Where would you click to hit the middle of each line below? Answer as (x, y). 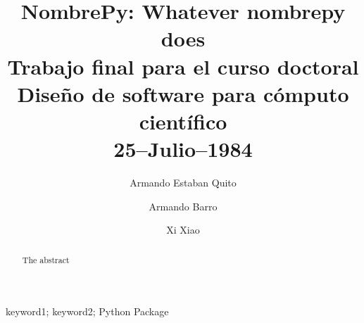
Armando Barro (183, 206)
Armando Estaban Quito (183, 183)
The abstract (46, 259)
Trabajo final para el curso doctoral (183, 66)
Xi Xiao (183, 230)
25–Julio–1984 (183, 149)
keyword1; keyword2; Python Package (87, 311)
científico (183, 121)
